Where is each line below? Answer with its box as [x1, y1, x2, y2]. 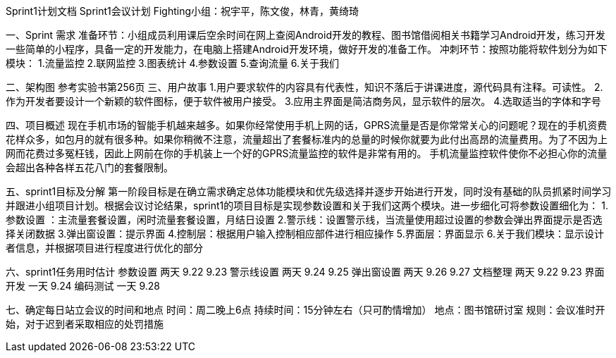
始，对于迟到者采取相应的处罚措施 [6, 318, 164, 330]
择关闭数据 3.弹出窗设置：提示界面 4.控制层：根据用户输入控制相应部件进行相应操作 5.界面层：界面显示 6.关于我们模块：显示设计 [6, 228, 604, 240]
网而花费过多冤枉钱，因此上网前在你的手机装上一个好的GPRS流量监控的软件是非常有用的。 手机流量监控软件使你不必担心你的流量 [6, 147, 608, 159]
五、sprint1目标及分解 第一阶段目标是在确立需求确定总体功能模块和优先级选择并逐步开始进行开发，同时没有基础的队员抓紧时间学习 [6, 185, 612, 197]
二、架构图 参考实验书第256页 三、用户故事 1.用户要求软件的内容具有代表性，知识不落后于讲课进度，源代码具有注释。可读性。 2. [6, 81, 603, 93]
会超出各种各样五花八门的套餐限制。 [6, 161, 173, 173]
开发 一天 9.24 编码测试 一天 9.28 [6, 280, 160, 292]
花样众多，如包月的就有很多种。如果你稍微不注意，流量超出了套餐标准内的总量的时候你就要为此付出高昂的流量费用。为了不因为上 [6, 133, 608, 145]
